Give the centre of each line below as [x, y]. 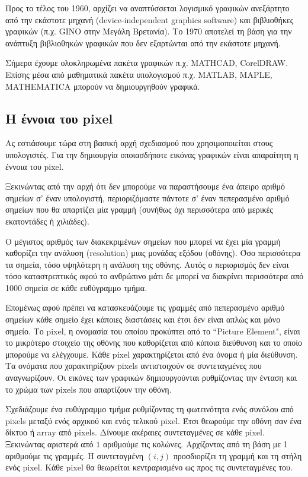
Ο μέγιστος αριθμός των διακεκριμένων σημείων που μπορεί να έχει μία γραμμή [143, 241]
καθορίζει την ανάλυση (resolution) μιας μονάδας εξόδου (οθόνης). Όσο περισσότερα [153, 253]
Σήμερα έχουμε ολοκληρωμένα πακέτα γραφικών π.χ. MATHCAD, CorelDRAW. [147, 63]
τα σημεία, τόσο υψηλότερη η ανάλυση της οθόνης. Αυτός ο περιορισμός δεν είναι [147, 264]
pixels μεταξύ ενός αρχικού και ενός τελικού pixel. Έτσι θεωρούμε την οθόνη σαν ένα [153, 420]
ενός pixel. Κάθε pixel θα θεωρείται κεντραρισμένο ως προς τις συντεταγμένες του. [149, 467]
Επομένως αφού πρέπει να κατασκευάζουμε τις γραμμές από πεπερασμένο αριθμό [145, 307]
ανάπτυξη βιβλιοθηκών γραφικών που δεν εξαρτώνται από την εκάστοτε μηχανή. [143, 42]
